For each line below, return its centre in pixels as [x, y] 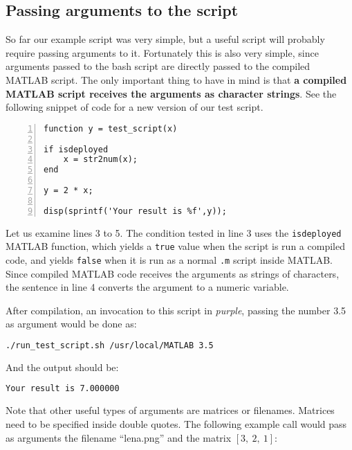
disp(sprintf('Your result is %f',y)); [135, 211]
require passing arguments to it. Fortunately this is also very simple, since [162, 52]
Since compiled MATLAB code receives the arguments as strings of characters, [173, 273]
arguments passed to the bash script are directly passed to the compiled [158, 66]
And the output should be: [62, 367]
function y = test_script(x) [111, 128]
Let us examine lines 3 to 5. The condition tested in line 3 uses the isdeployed [174, 232]
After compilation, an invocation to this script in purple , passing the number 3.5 [176, 310]
